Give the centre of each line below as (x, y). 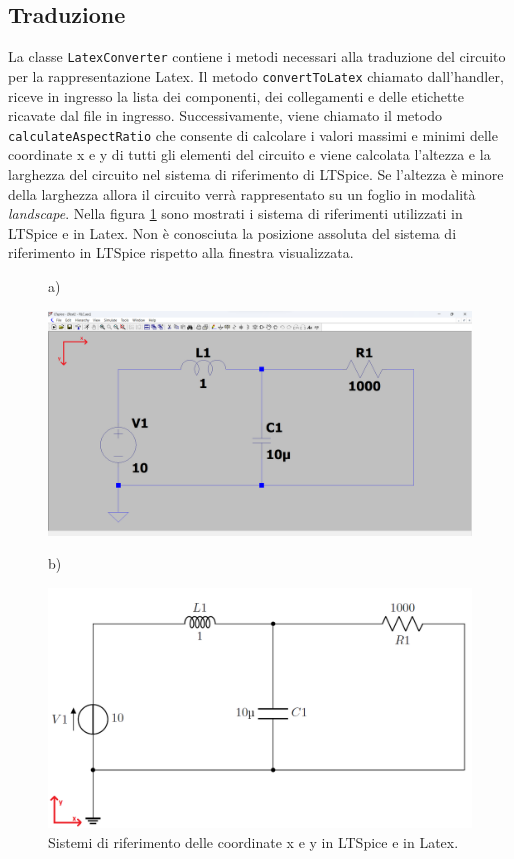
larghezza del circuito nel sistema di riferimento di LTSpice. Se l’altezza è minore (256, 173)
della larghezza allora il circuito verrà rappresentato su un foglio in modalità (242, 193)
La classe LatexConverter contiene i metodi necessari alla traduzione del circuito (257, 56)
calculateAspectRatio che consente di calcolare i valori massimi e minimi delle (253, 134)
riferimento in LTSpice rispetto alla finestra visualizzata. (181, 252)
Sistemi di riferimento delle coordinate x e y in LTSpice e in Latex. (253, 841)
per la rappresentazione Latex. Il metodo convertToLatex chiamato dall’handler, (256, 75)
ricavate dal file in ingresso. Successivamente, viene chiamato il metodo (225, 115)
